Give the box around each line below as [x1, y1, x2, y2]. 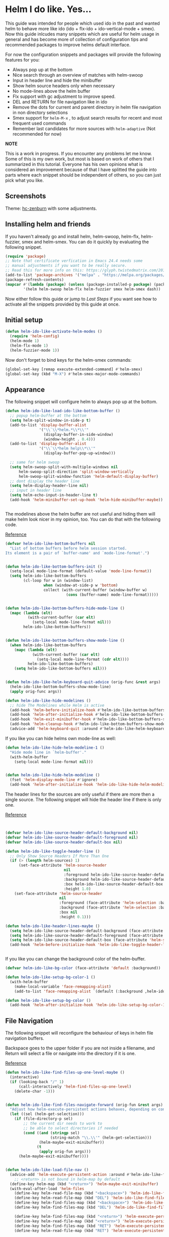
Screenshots [5, 192, 46, 200]
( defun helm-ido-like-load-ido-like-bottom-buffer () [5, 409, 121, 414]
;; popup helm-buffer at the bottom [10, 413, 87, 418]
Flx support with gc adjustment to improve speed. [12, 93, 116, 99]
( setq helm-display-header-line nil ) [10, 483, 89, 488]
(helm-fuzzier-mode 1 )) [10, 348, 59, 353]
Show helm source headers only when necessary [12, 82, 115, 89]
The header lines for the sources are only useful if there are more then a [5, 791, 155, 798]
